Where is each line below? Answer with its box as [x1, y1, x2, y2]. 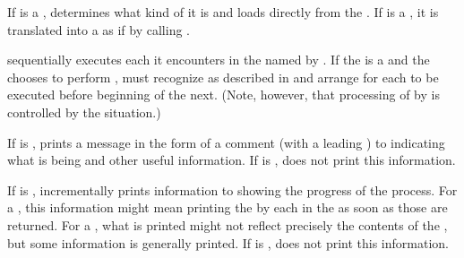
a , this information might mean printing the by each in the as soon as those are [7, 198, 448, 217]
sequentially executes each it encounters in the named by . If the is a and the [7, 50, 430, 69]
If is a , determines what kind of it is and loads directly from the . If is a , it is [7, 3, 439, 21]
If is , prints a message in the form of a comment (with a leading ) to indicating [7, 133, 445, 151]
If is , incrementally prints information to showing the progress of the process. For [7, 180, 458, 199]
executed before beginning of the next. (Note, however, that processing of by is [7, 85, 440, 104]
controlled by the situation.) [7, 102, 161, 121]
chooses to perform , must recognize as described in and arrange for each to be [7, 67, 439, 86]
